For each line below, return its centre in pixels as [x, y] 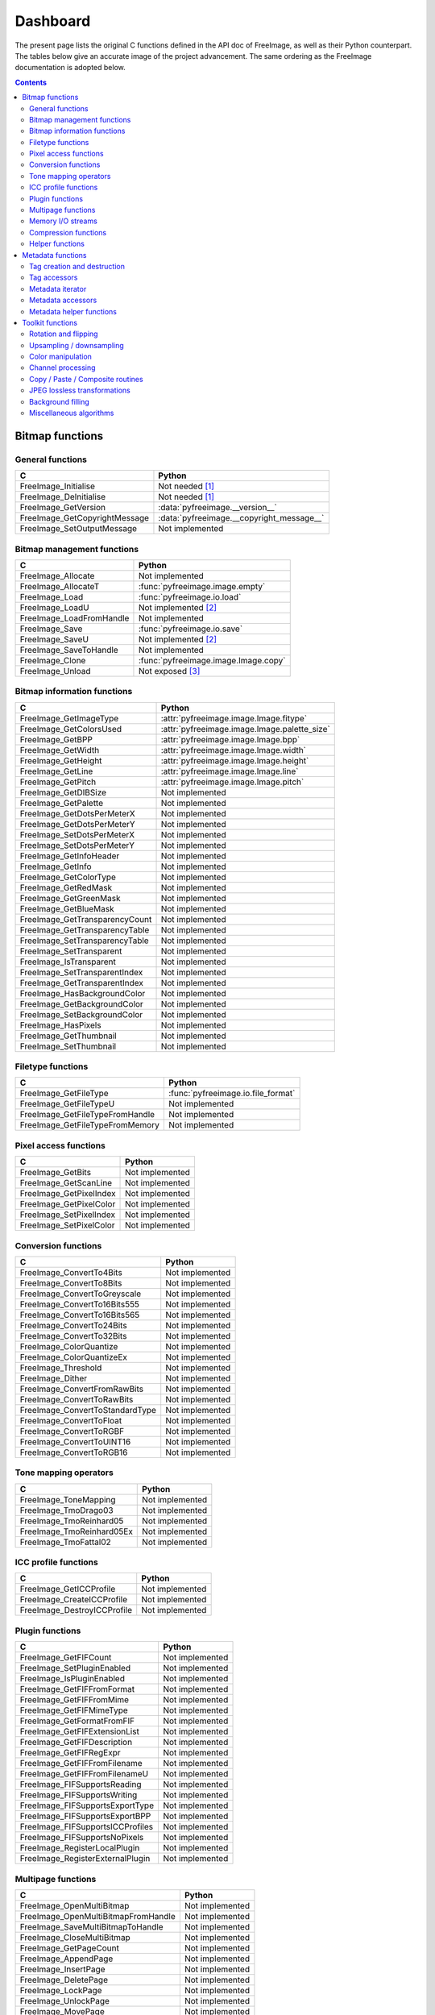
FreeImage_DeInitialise [63, 497]
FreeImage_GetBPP [56, 739]
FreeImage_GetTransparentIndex [82, 983]
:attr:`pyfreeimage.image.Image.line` [230, 771]
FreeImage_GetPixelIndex [68, 1194]
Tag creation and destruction [77, 266]
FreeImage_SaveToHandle [69, 650]
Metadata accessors [63, 300]
